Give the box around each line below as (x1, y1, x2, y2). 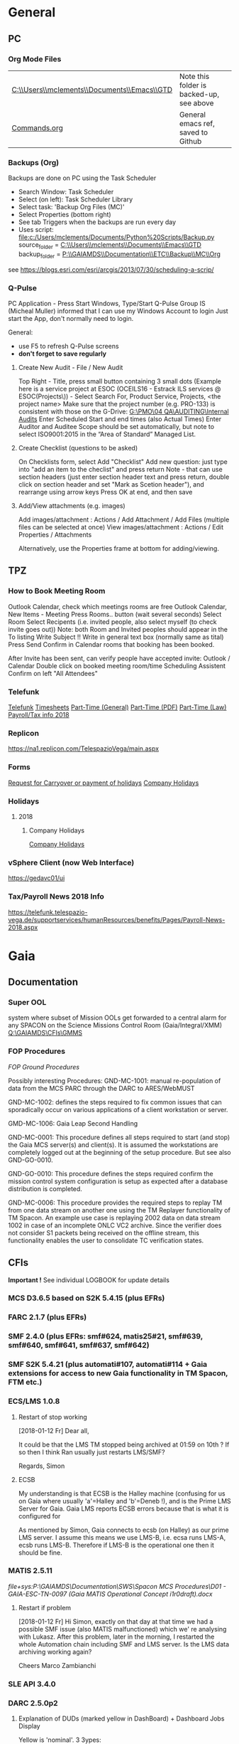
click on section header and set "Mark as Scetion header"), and (18, 480, 204, 489)
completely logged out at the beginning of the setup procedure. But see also (8, 1148, 231, 1156)
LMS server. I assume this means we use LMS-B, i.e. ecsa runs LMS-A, (18, 1533, 226, 1541)
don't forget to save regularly (18, 349, 107, 358)
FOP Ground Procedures (8, 1062, 80, 1071)
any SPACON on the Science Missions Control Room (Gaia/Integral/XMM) (8, 1021, 223, 1030)
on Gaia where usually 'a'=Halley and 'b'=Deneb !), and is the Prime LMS (18, 1496, 231, 1505)
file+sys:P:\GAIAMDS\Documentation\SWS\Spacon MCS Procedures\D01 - (8, 1582, 226, 1590)
